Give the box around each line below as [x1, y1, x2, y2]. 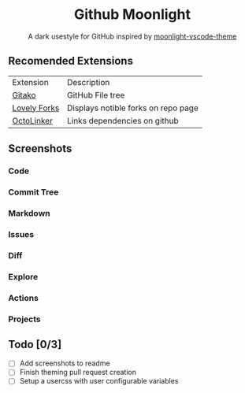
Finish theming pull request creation [19, 368, 136, 377]
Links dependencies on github [66, 115, 179, 126]
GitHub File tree [66, 89, 125, 100]
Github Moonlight [73, 6, 191, 24]
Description [66, 76, 110, 87]
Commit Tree [8, 187, 59, 198]
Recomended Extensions [8, 54, 134, 68]
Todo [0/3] [8, 337, 62, 351]
